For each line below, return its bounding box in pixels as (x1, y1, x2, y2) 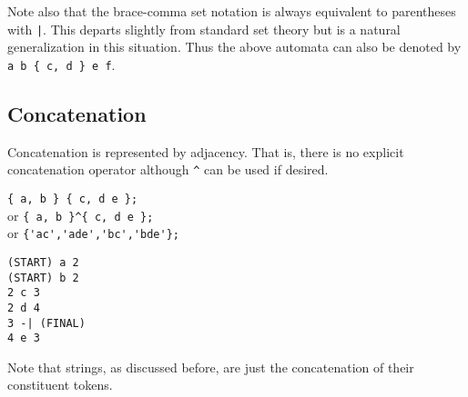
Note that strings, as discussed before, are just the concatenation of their (7, 357, 414, 376)
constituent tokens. (7, 375, 113, 394)
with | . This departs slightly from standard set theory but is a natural (7, 19, 401, 38)
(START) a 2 (7, 255, 79, 269)
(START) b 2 (7, 271, 79, 284)
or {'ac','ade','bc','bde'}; (7, 223, 179, 243)
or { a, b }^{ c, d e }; (7, 205, 154, 224)
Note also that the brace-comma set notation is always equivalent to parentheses (7, 2, 456, 20)
